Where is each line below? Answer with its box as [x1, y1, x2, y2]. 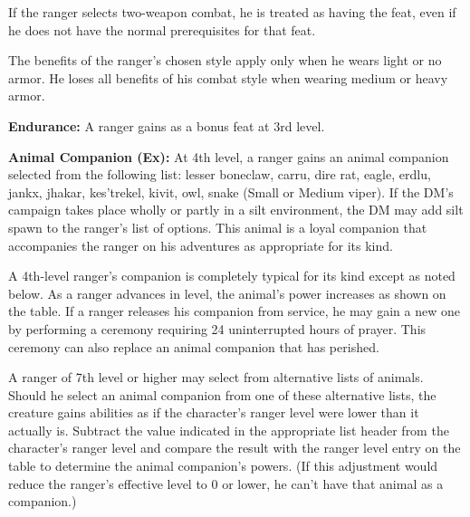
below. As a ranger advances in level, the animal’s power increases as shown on [8, 283, 446, 302]
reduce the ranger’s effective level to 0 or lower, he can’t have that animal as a [8, 474, 444, 493]
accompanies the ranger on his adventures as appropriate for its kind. [8, 235, 393, 254]
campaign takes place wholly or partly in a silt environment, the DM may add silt [8, 200, 464, 219]
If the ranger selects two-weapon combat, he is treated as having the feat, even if [8, 3, 456, 21]
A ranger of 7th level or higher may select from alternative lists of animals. [8, 368, 424, 387]
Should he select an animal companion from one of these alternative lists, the [8, 385, 436, 404]
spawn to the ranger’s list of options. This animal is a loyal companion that [8, 217, 427, 236]
